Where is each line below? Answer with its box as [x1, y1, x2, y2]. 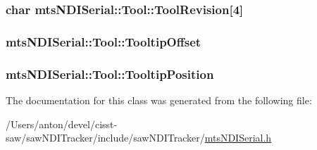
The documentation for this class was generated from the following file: [6, 92, 312, 107]
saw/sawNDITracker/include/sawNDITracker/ [6, 130, 205, 145]
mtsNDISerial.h [204, 130, 272, 145]
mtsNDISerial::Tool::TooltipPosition [6, 65, 214, 82]
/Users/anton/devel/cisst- [6, 116, 118, 131]
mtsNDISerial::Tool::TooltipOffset [6, 32, 201, 50]
